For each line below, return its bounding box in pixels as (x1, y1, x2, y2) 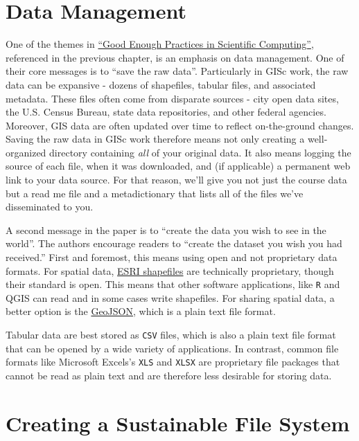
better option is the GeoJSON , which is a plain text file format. (6, 304, 276, 318)
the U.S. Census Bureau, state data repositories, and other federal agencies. (6, 105, 326, 119)
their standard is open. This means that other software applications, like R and (6, 277, 340, 291)
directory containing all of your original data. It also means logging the (49, 145, 351, 159)
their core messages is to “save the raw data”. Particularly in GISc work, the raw (6, 64, 349, 78)
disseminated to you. (6, 199, 94, 214)
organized (6, 145, 46, 159)
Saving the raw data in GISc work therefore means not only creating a (6, 132, 305, 146)
